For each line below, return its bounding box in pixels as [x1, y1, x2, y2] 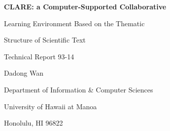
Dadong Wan [4, 68, 43, 78]
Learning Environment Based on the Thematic [4, 18, 145, 28]
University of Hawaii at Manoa [4, 101, 97, 111]
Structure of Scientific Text [4, 35, 86, 45]
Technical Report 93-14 [4, 51, 74, 61]
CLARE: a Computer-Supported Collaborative [4, 1, 167, 11]
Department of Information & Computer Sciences [4, 84, 153, 94]
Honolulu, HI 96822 [4, 118, 63, 128]
